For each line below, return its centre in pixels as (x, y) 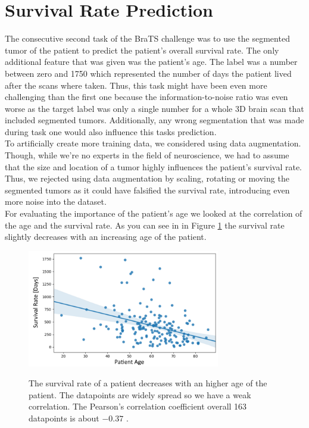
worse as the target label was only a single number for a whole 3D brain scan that (154, 108)
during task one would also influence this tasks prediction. (111, 131)
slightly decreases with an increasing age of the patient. (106, 237)
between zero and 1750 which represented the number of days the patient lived (148, 73)
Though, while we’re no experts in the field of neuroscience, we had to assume (147, 155)
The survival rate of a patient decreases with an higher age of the (148, 383)
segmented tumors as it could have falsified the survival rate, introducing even (147, 190)
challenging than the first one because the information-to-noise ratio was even (146, 97)
